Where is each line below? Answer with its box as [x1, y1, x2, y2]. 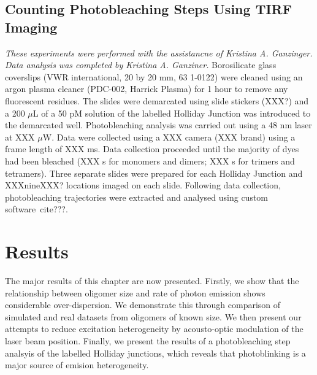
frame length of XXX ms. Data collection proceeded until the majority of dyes [5, 142, 299, 155]
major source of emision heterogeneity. [5, 358, 149, 371]
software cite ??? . [5, 203, 68, 215]
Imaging [5, 17, 58, 36]
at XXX [5, 130, 35, 143]
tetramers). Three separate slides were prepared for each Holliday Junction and [5, 166, 303, 179]
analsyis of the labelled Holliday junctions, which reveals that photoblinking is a [5, 346, 306, 359]
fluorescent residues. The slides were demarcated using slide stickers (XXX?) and [5, 94, 309, 107]
